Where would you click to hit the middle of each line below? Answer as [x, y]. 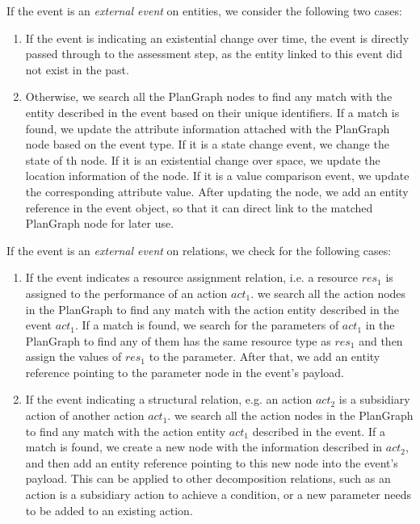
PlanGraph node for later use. [100, 223]
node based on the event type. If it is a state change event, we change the [207, 144]
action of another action [85, 415]
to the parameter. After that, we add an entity [265, 356]
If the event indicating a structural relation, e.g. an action [169, 399]
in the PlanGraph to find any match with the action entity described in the [212, 309]
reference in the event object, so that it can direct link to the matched [199, 207]
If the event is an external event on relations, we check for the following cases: [199, 250]
